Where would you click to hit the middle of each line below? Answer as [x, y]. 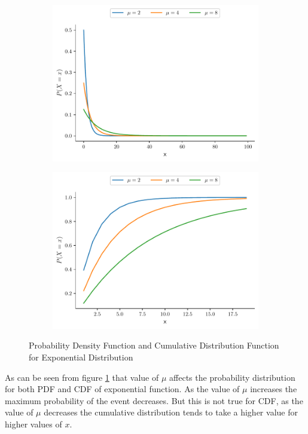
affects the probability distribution [232, 377]
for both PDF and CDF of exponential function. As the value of [122, 389]
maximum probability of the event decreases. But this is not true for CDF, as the [154, 400]
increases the [274, 389]
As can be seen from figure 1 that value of [82, 377]
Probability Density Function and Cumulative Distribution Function [154, 345]
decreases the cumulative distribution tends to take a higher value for [171, 412]
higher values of [33, 424]
